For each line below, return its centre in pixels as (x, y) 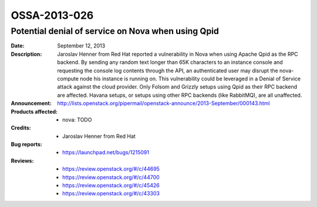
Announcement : (31, 103)
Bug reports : (26, 144)
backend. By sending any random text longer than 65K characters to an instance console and (170, 62)
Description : (26, 54)
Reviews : (22, 161)
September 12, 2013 (81, 46)
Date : (18, 46)
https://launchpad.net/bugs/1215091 (106, 152)
